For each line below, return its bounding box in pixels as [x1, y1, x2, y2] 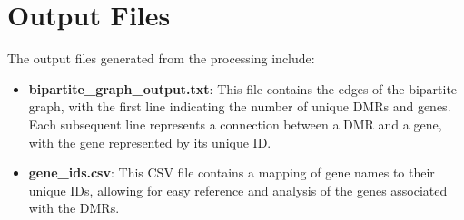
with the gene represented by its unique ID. [28, 132, 271, 151]
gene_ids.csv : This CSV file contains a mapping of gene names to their [28, 163, 435, 182]
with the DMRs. [28, 198, 120, 217]
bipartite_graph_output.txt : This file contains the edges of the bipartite [28, 79, 458, 98]
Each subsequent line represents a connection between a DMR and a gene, [28, 114, 442, 133]
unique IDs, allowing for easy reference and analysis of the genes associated [28, 180, 448, 199]
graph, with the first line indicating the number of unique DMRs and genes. [28, 97, 451, 116]
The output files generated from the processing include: [7, 49, 315, 68]
